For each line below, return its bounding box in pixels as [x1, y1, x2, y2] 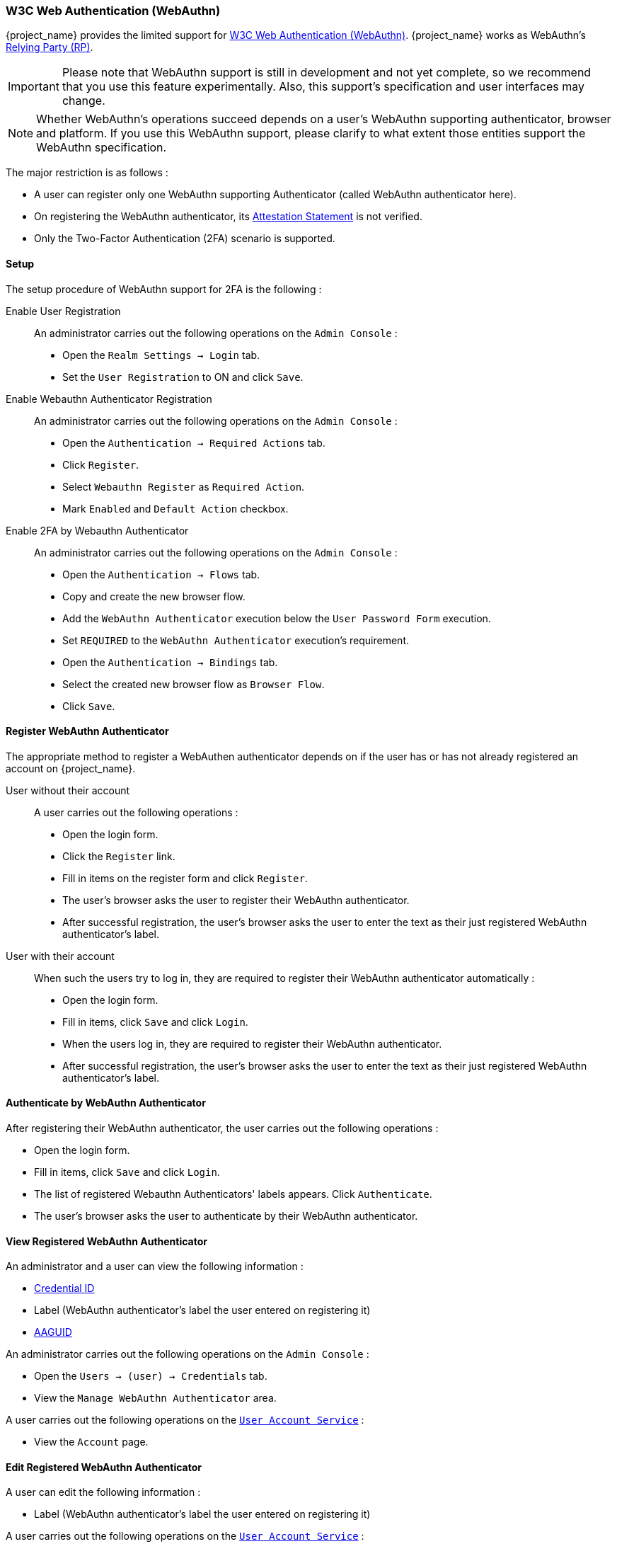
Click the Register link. [62, 850, 175, 862]
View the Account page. [34, 1436, 149, 1448]
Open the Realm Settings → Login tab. [62, 348, 260, 361]
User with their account [6, 949, 115, 962]
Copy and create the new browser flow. [62, 590, 246, 602]
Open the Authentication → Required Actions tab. [62, 436, 325, 449]
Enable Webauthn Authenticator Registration [6, 392, 212, 405]
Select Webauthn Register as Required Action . [62, 480, 305, 493]
